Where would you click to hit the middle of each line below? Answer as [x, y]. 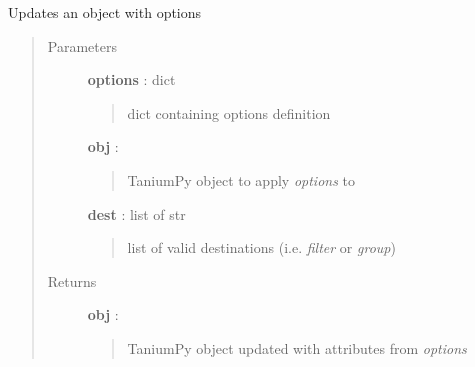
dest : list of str [136, 213]
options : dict [131, 79]
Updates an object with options [105, 12]
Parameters [82, 45]
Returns [72, 280]
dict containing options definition [229, 112]
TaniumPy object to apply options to [241, 179]
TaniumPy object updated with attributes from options [297, 347]
